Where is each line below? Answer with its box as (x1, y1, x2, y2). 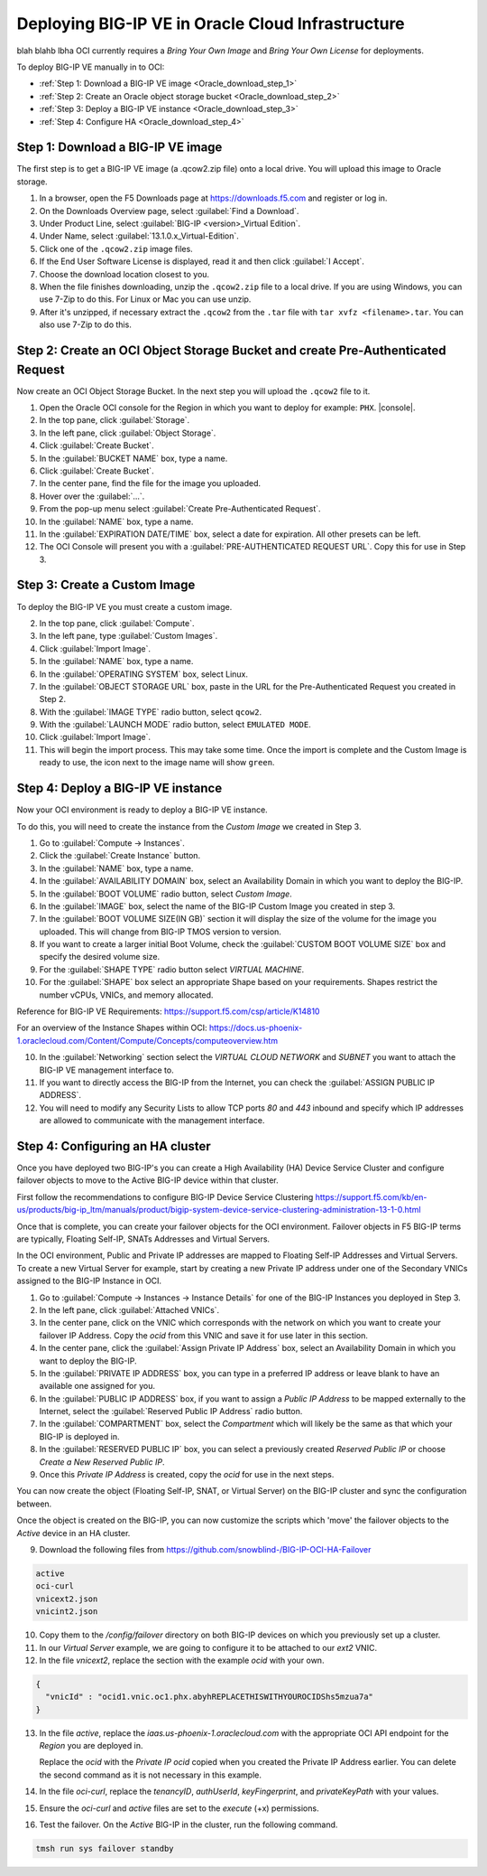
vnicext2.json (35, 1593, 98, 1604)
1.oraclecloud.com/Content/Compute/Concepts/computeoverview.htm (16, 1035, 279, 1046)
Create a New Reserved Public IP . (39, 1456, 165, 1468)
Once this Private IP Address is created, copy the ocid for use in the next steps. (39, 1469, 335, 1480)
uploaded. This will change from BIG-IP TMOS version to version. (39, 926, 281, 937)
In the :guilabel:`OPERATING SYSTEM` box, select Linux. (39, 669, 248, 680)
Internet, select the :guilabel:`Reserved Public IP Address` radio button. (39, 1406, 303, 1417)
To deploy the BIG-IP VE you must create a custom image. (16, 601, 233, 612)
